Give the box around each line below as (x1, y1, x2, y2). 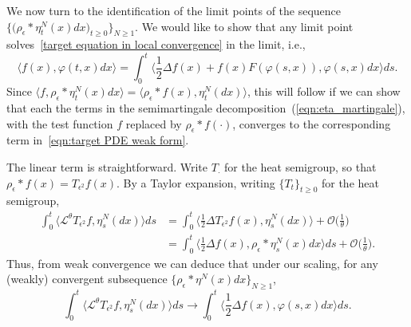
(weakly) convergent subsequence (6, 270, 168, 287)
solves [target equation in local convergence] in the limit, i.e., (6, 36, 306, 53)
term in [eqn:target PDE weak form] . (6, 132, 189, 148)
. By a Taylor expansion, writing (117, 174, 275, 191)
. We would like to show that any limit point (135, 18, 354, 34)
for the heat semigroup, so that (224, 159, 377, 175)
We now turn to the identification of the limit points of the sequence (6, 2, 342, 18)
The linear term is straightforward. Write (6, 159, 208, 175)
